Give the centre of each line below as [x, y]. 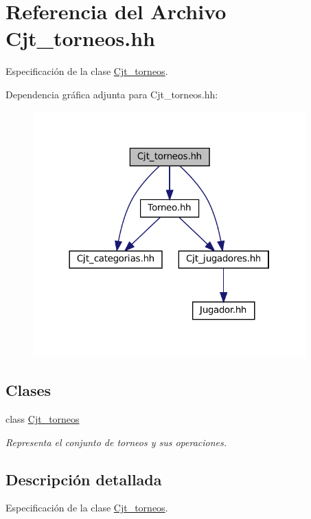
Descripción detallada [84, 479]
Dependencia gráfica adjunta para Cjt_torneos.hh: [112, 94]
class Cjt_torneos [43, 418]
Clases [28, 390]
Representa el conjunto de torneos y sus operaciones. [116, 442]
